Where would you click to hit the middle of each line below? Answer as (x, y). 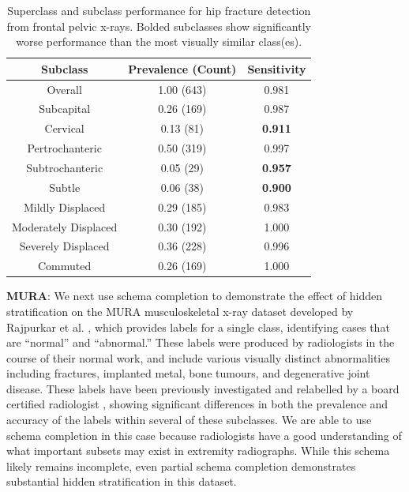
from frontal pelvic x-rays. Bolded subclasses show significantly (159, 26)
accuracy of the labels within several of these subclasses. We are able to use (189, 420)
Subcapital (65, 109)
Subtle (65, 187)
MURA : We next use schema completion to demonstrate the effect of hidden (195, 296)
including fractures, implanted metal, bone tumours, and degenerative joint (188, 373)
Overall (64, 89)
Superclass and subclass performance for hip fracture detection (159, 10)
